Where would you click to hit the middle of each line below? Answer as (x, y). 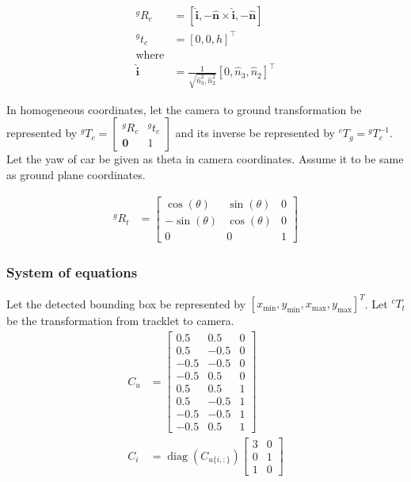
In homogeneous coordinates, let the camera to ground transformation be (184, 109)
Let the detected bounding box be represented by (126, 303)
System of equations (72, 272)
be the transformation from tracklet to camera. (120, 321)
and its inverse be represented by (255, 133)
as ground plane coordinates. (76, 175)
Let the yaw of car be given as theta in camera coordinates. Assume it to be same (205, 159)
